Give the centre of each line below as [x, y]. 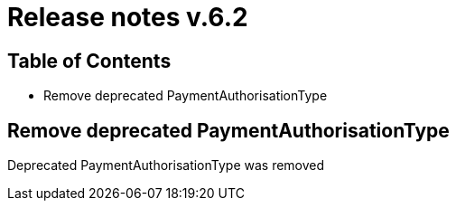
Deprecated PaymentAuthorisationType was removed [166, 165]
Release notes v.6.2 [128, 17]
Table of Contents [89, 61]
